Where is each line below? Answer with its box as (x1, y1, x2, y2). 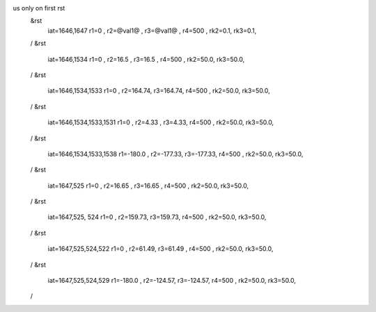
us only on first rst (13, 4, 65, 12)
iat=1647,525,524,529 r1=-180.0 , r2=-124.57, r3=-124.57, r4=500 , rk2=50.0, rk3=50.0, (47, 277, 296, 285)
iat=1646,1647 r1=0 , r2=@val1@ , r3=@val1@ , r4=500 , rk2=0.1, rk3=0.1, (47, 26, 257, 35)
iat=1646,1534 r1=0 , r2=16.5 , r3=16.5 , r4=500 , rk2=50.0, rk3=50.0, (47, 55, 245, 63)
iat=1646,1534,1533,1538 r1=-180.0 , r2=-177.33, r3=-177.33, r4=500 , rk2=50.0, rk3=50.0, (47, 149, 304, 158)
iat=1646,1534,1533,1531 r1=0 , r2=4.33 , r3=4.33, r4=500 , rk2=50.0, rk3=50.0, (47, 118, 274, 126)
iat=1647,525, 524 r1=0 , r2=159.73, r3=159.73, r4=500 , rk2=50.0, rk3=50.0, (47, 213, 267, 222)
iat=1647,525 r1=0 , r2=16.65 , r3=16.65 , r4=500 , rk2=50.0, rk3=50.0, (47, 181, 249, 190)
